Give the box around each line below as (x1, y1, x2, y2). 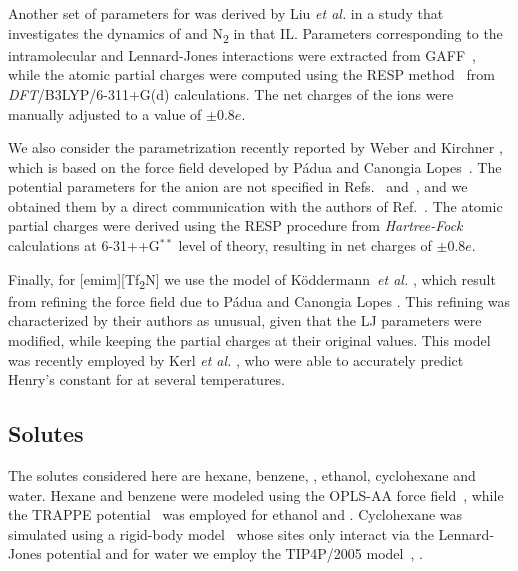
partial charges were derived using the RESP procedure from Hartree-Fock (8, 215, 463, 236)
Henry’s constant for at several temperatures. (8, 369, 285, 390)
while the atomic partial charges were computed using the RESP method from (8, 64, 496, 85)
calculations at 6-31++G (8, 235, 160, 256)
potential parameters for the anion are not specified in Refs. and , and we (8, 176, 468, 197)
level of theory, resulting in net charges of (178, 235, 432, 256)
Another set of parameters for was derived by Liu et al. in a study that (8, 3, 444, 23)
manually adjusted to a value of (8, 103, 202, 124)
